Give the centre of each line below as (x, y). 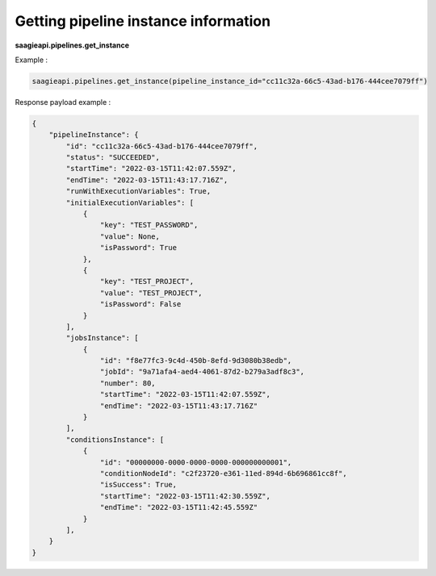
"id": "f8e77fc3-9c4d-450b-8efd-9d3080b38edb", (196, 361)
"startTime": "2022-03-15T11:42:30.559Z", (185, 496)
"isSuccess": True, (138, 485)
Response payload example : (63, 102)
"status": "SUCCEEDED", (113, 158)
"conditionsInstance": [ (115, 439)
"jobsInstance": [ (102, 338)
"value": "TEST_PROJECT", (151, 293)
